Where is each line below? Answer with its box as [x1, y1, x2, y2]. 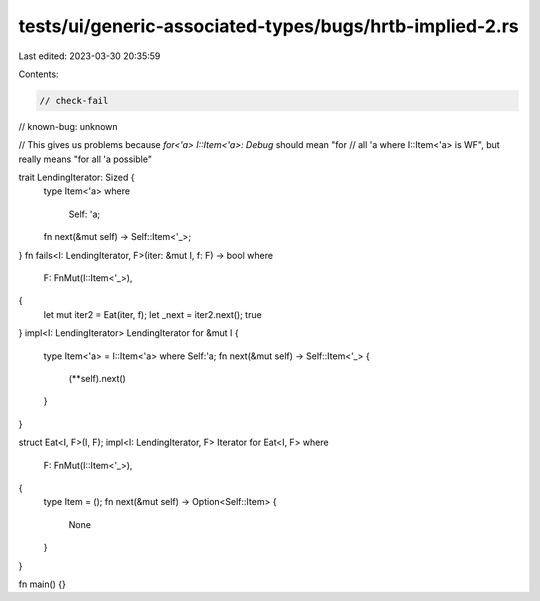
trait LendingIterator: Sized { [18, 171, 135, 184]
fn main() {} [18, 578, 67, 590]
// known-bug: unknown [18, 120, 119, 132]
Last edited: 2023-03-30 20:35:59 [18, 50, 161, 62]
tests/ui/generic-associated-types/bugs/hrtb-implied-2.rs [18, 15, 519, 37]
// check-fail [39, 95, 109, 106]
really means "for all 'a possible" [18, 153, 152, 165]
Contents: [18, 68, 59, 80]
